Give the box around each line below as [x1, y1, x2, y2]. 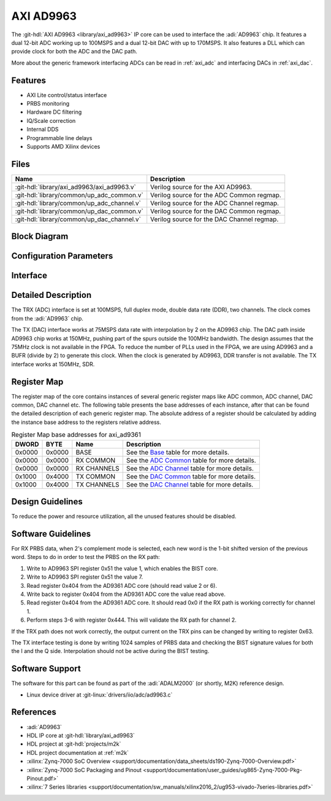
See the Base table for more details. [126, 448, 230, 456]
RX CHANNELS [75, 464, 120, 472]
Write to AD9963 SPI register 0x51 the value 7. [26, 573, 143, 580]
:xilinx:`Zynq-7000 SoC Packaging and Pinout [26, 766, 142, 773]
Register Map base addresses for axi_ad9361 [11, 431, 141, 439]
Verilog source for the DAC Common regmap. [150, 206, 281, 215]
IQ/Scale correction [26, 117, 76, 124]
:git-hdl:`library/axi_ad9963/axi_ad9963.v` [15, 182, 136, 191]
